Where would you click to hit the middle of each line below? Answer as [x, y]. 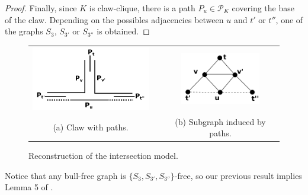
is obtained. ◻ [123, 31]
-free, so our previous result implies [238, 175]
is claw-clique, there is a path [142, 8]
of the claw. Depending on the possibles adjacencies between [114, 19]
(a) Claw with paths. [91, 127]
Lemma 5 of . [29, 187]
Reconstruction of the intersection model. [103, 156]
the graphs [24, 31]
